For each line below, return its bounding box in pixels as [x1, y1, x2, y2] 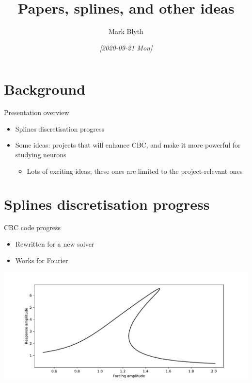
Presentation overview [4, 107, 69, 117]
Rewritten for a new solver [15, 238, 94, 249]
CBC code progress [4, 222, 61, 233]
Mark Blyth [109, 26, 143, 36]
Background [4, 79, 86, 99]
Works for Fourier [15, 255, 68, 265]
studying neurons [15, 150, 66, 160]
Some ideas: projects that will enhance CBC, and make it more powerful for [15, 140, 241, 150]
